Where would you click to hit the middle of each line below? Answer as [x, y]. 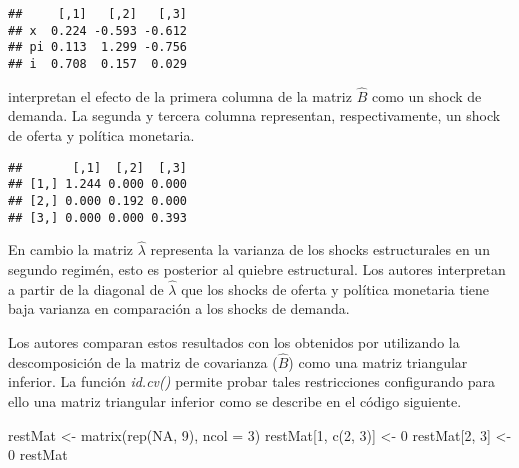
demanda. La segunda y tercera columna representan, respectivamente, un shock [254, 115]
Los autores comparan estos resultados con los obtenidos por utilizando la [234, 342]
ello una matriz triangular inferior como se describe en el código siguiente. [235, 401]
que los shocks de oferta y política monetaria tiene [335, 288]
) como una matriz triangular [378, 361]
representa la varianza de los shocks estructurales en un [320, 249]
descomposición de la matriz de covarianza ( [143, 361]
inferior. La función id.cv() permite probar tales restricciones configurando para [251, 381]
